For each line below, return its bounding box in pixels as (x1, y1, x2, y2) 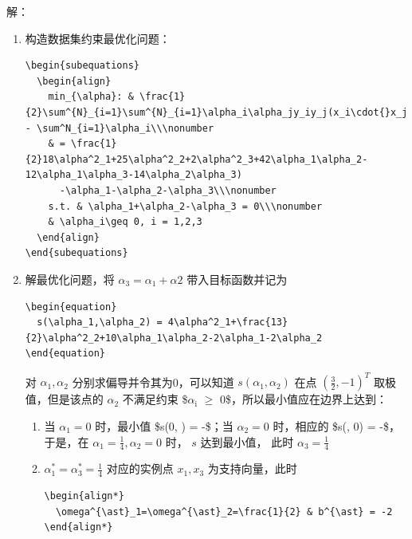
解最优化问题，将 (25, 270, 115, 287)
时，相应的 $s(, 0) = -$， (273, 417, 400, 434)
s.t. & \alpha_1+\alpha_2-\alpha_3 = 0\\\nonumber (48, 200, 323, 212)
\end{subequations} (25, 247, 128, 259)
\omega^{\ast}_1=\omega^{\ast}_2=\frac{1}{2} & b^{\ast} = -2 (55, 506, 393, 517)
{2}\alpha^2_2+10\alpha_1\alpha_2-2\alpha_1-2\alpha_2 (25, 332, 323, 344)
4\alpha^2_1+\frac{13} (167, 317, 288, 329)
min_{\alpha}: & (48, 91, 134, 103)
